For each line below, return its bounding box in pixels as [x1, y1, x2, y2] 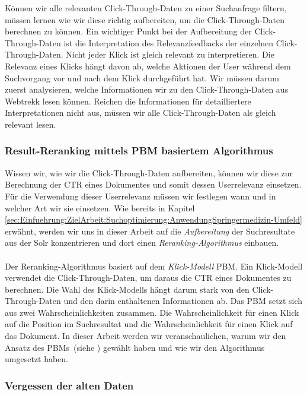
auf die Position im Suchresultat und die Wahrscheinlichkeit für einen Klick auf [5, 318, 293, 330]
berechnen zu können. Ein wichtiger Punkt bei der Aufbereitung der [5, 25, 252, 37]
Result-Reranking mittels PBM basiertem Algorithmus [5, 143, 273, 158]
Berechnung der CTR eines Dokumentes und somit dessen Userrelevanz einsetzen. [5, 178, 302, 191]
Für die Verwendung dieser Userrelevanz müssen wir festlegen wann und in [5, 189, 276, 202]
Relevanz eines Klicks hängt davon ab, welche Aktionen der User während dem [5, 59, 291, 72]
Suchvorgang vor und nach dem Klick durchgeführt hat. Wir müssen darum [5, 71, 279, 84]
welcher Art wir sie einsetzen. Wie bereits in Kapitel [5, 201, 195, 214]
